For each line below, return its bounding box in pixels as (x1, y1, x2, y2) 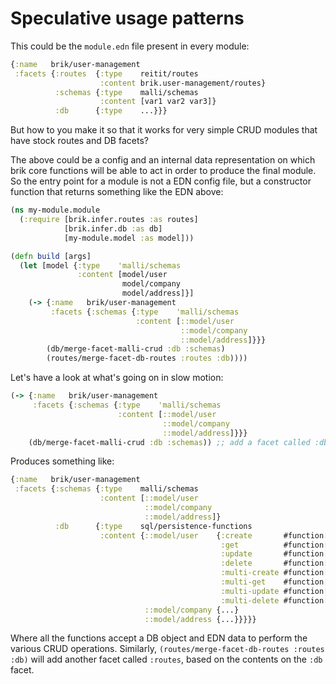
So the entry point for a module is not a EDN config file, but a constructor (10, 175, 312, 187)
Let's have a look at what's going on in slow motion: (10, 372, 224, 384)
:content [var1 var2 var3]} (99, 97, 217, 107)
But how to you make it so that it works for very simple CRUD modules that (10, 124, 318, 136)
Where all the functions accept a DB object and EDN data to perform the (10, 632, 308, 644)
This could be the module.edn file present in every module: (10, 40, 250, 52)
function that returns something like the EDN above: (10, 186, 224, 198)
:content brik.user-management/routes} (99, 78, 267, 88)
